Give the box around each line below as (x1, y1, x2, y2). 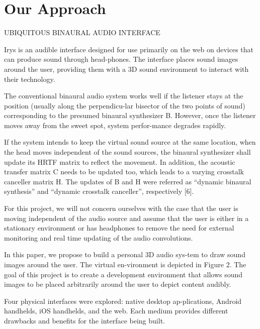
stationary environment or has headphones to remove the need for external (4, 223, 234, 233)
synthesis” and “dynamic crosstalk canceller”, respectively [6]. (4, 186, 194, 196)
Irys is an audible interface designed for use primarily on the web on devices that (4, 44, 254, 54)
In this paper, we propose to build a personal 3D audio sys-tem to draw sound (4, 249, 245, 260)
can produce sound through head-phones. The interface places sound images (4, 54, 238, 64)
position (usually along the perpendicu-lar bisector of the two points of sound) (4, 100, 245, 111)
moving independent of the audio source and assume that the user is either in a (4, 212, 249, 223)
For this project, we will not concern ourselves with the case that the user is (4, 203, 238, 213)
